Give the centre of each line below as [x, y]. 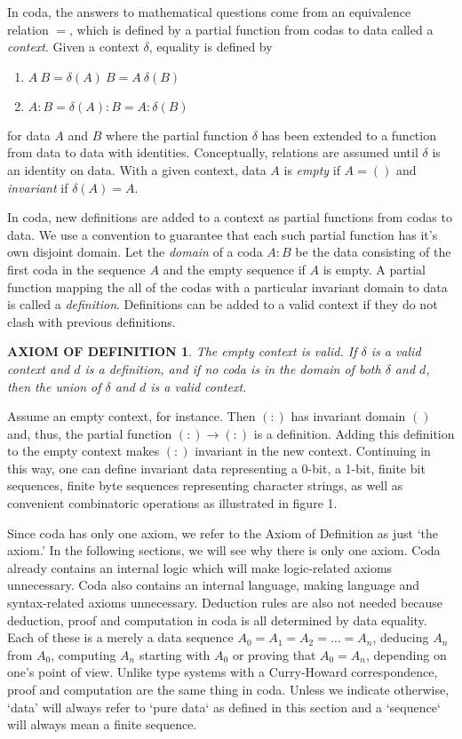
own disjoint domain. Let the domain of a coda [135, 252]
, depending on [406, 654]
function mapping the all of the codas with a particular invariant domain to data [227, 286]
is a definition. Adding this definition [354, 433]
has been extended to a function [349, 135]
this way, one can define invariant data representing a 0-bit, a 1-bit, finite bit [216, 468]
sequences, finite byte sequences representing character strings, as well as [205, 485]
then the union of [54, 386]
